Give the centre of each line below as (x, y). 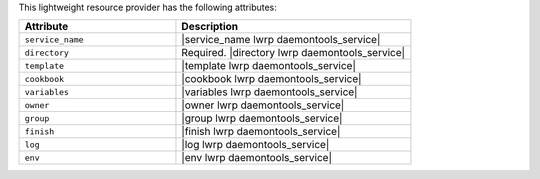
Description (210, 27)
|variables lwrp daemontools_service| (269, 92)
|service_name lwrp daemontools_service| (281, 40)
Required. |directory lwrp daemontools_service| (293, 53)
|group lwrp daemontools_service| (262, 118)
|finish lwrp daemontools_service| (261, 132)
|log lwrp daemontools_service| (255, 145)
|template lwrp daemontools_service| (269, 66)
